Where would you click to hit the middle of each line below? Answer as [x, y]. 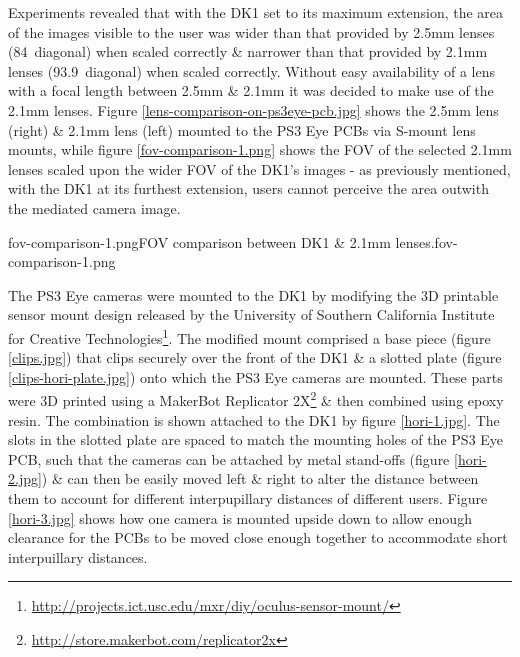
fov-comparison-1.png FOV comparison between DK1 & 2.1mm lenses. [221, 241]
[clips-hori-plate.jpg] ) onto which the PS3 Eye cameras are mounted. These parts [255, 376]
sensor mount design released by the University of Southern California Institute [251, 314]
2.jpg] [25, 478]
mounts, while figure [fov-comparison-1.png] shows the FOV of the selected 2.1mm [260, 149]
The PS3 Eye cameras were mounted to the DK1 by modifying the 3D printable [253, 294]
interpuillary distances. [78, 556]
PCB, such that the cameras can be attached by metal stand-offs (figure [229, 458]
